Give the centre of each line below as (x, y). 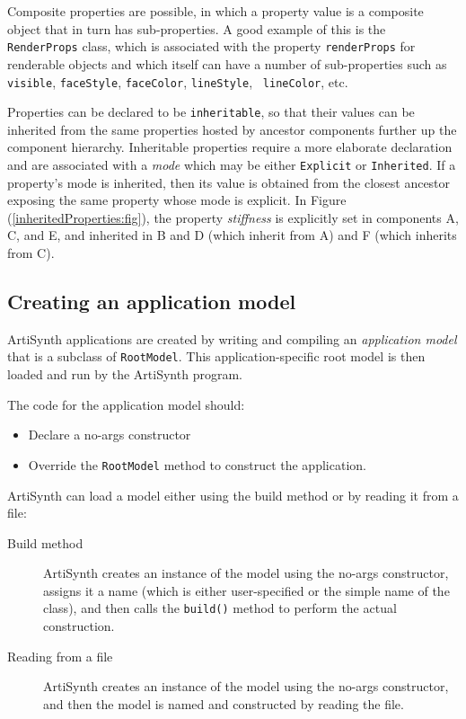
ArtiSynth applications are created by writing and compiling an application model (232, 338)
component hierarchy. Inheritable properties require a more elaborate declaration (230, 147)
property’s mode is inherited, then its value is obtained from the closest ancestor (229, 182)
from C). (31, 253)
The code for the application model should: (126, 404)
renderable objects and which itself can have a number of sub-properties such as (227, 63)
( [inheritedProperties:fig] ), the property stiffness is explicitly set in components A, (233, 217)
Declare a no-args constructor (110, 435)
